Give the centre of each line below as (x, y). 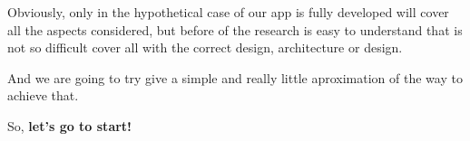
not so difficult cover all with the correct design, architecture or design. (205, 47)
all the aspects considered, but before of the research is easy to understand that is (235, 29)
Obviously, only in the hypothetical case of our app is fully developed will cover (228, 12)
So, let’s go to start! (69, 125)
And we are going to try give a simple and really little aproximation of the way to (235, 77)
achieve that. (43, 95)
